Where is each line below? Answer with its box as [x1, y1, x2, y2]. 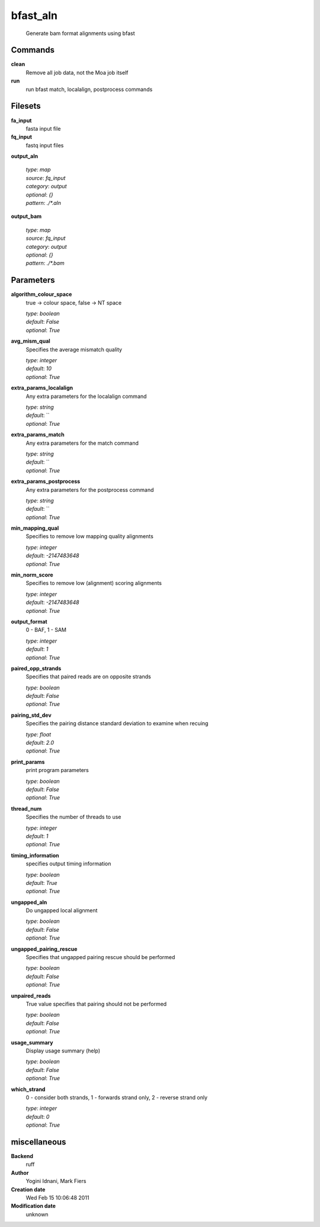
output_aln [11, 153, 39, 160]
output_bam [11, 213, 42, 220]
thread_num [11, 805, 42, 812]
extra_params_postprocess [11, 478, 81, 485]
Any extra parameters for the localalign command [25, 393, 147, 400]
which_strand [11, 1086, 46, 1093]
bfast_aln [11, 9, 58, 22]
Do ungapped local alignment [25, 907, 98, 914]
